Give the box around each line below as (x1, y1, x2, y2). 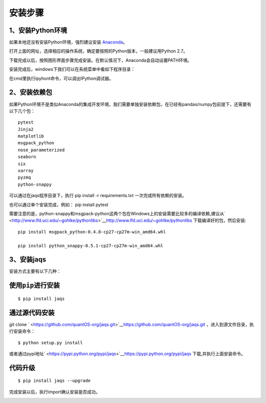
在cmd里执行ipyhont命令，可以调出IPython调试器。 (9, 75, 114, 81)
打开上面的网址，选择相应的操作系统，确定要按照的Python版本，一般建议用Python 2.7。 (9, 48, 188, 54)
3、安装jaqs (9, 255, 46, 264)
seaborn (18, 154, 36, 160)
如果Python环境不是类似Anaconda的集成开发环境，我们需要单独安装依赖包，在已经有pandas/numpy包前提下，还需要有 (9, 101, 252, 107)
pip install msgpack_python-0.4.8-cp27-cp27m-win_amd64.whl (18, 229, 166, 235)
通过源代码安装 (9, 308, 55, 317)
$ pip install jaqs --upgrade (18, 378, 91, 384)
